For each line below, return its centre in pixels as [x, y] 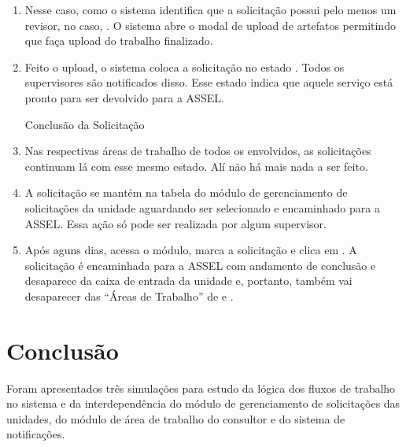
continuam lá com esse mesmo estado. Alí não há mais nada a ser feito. [196, 166]
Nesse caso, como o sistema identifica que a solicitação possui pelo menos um [210, 9]
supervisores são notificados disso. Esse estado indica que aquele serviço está [209, 82]
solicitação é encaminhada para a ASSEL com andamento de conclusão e [200, 265]
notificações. [36, 434]
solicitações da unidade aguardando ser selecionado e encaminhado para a [202, 207]
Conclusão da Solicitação [85, 124]
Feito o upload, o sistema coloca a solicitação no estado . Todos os [185, 66]
